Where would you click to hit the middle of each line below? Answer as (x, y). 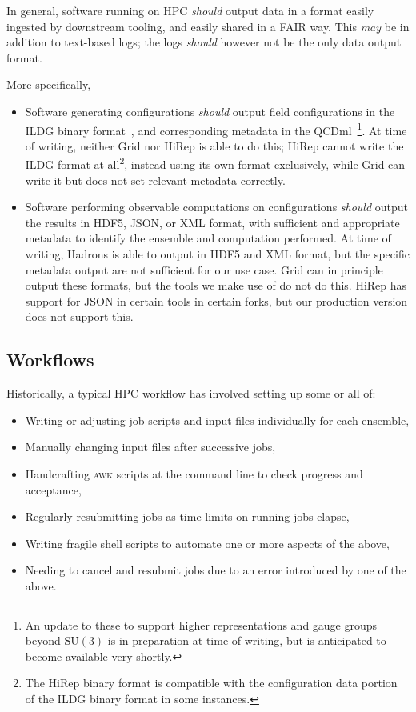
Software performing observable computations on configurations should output (217, 207)
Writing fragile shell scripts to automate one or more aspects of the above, (207, 543)
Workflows (50, 360)
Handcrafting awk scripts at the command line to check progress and (194, 473)
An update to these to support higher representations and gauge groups (201, 624)
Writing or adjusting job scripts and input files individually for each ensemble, (217, 420)
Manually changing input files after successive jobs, (150, 447)
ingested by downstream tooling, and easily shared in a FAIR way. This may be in (208, 26)
